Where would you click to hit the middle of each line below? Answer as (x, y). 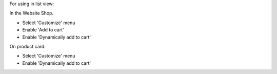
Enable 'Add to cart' (43, 30)
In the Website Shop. (32, 13)
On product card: (27, 46)
